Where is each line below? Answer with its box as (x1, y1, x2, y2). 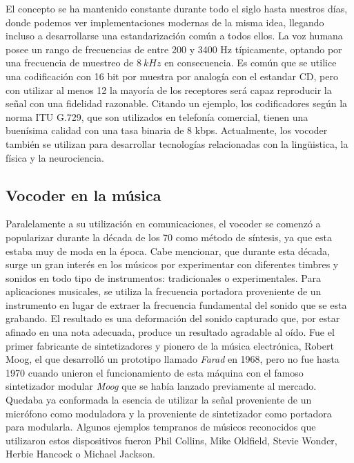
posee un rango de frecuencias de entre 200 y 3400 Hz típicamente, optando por (6, 41, 342, 56)
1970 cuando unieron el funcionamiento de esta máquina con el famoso (6, 365, 304, 379)
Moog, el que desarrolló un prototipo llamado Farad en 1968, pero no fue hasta (6, 352, 340, 366)
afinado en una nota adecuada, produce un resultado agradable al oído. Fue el (6, 325, 335, 339)
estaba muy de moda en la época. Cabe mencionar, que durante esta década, (6, 243, 330, 258)
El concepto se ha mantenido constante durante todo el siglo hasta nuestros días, (6, 1, 348, 15)
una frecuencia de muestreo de (6, 55, 134, 70)
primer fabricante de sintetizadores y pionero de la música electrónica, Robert (6, 338, 334, 352)
